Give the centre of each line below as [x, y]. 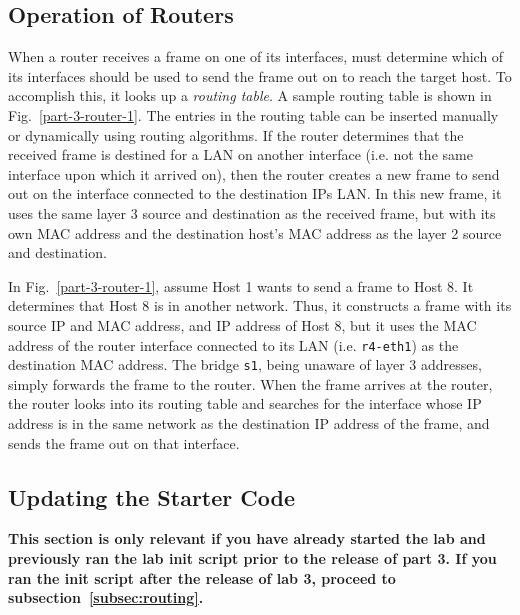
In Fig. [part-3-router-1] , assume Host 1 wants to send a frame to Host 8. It [241, 285]
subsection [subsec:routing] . [106, 597]
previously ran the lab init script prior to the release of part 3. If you [252, 558]
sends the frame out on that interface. [124, 442]
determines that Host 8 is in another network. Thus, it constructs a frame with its [260, 305]
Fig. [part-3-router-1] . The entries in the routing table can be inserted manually [253, 114]
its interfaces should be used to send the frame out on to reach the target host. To [260, 75]
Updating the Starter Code [152, 496]
